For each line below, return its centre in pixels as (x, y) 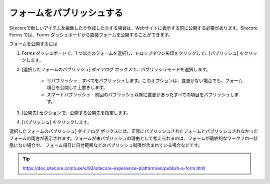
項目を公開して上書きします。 (77, 88)
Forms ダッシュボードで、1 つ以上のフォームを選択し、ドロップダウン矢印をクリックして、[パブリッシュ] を (133, 53)
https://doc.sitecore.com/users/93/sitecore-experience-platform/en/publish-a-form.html (114, 168)
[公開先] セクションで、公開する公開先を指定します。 (76, 113)
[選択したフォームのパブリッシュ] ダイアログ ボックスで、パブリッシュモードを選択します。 (116, 69)
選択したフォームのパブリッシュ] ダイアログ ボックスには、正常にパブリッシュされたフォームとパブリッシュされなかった (134, 131)
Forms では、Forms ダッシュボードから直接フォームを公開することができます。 (91, 34)
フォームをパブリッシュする (66, 13)
